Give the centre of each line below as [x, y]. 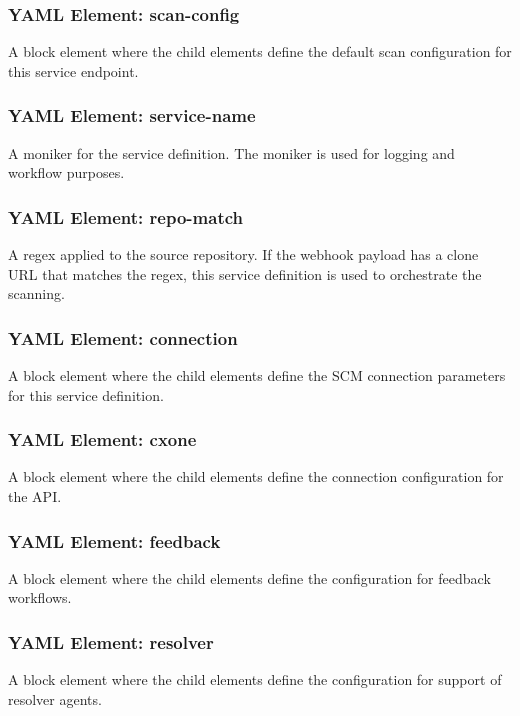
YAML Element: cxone [102, 439]
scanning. [36, 293]
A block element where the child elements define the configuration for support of [255, 679]
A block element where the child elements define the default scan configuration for [260, 51]
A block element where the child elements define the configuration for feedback [249, 577]
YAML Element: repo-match [125, 216]
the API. [35, 496]
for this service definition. [86, 394]
